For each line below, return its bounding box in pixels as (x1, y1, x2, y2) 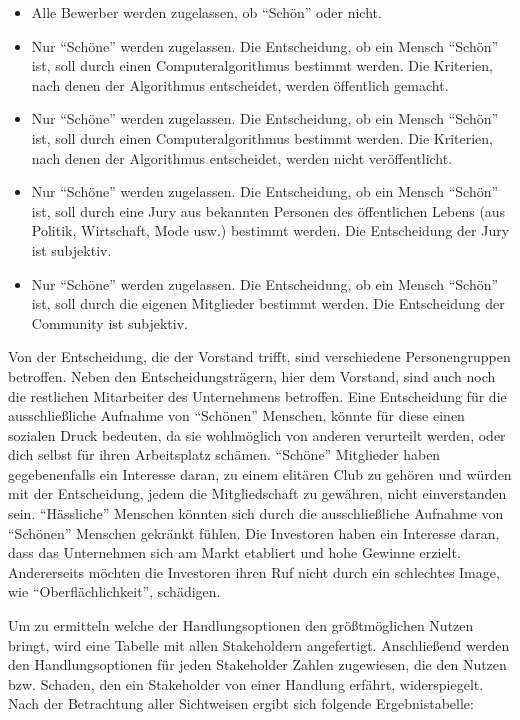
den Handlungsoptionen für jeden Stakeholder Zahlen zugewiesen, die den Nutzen (8, 654, 507, 675)
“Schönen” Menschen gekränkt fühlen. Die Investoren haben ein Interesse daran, (8, 522, 500, 543)
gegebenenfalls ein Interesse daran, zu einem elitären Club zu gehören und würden (8, 463, 512, 484)
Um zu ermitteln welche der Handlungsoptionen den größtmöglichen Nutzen (8, 615, 474, 636)
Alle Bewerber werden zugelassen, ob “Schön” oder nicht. (31, 2, 382, 22)
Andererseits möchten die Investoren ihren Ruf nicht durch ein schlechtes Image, (8, 561, 500, 582)
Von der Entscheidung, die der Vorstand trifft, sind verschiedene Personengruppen (8, 346, 511, 367)
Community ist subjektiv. (31, 312, 188, 333)
